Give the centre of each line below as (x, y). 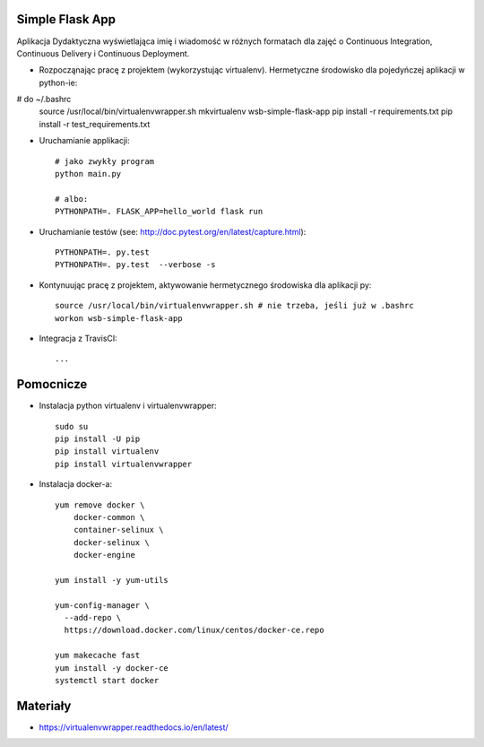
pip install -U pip (98, 439)
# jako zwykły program (105, 161)
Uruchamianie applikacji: (84, 141)
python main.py (88, 174)
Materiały (44, 705)
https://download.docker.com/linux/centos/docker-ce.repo (194, 630)
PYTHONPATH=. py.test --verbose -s (135, 265)
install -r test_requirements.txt (95, 124)
